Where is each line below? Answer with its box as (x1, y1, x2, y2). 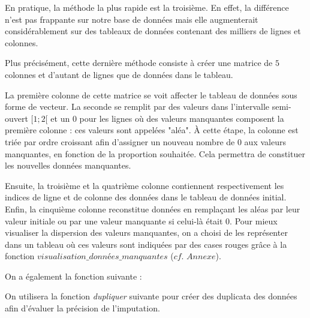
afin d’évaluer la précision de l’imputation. (5, 302, 160, 314)
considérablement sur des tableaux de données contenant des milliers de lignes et (5, 25, 301, 37)
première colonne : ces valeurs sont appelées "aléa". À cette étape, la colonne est (5, 124, 299, 136)
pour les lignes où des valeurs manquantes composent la (79, 112, 284, 124)
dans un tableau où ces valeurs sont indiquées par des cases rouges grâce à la (5, 238, 287, 250)
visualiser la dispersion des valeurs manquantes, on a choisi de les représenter (5, 226, 288, 239)
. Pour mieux (230, 214, 278, 227)
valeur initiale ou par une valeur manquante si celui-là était (5, 214, 223, 227)
